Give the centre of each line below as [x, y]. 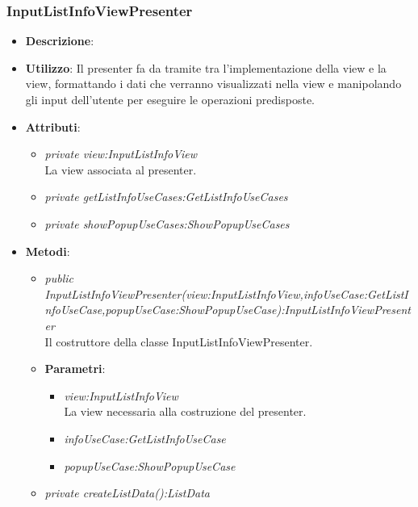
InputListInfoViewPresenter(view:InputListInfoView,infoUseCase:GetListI [226, 293]
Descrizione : [60, 41]
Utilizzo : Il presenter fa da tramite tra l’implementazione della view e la [206, 67]
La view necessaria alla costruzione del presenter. [185, 411]
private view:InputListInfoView [121, 154]
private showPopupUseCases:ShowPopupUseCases [167, 223]
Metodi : [48, 251]
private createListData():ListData [127, 493]
